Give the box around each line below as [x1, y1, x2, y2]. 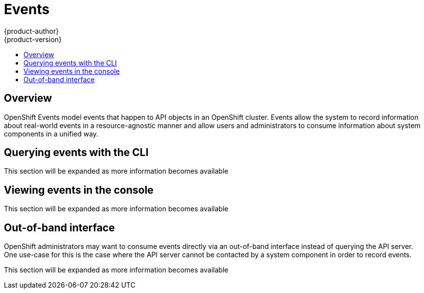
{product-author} [4, 26, 59, 35]
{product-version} [4, 35, 62, 44]
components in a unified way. [4, 129, 99, 138]
